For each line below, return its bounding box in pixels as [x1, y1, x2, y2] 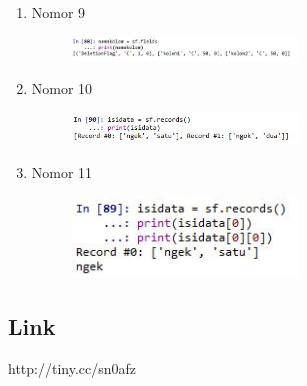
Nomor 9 [31, 2, 86, 22]
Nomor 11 [31, 162, 93, 183]
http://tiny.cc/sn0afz [8, 358, 137, 379]
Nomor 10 [31, 78, 93, 99]
